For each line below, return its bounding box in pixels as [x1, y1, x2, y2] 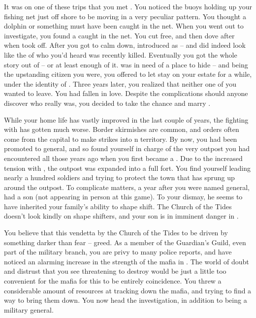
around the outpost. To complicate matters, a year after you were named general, [4, 182, 250, 192]
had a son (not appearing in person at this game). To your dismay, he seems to [4, 191, 243, 202]
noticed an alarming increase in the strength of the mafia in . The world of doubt [4, 256, 249, 266]
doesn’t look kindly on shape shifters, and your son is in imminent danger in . [4, 211, 239, 221]
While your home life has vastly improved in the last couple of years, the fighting [4, 114, 249, 125]
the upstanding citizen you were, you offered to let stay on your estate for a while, [4, 69, 252, 79]
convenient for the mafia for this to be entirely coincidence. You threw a [4, 276, 222, 286]
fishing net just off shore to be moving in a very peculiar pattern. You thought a [4, 11, 246, 21]
